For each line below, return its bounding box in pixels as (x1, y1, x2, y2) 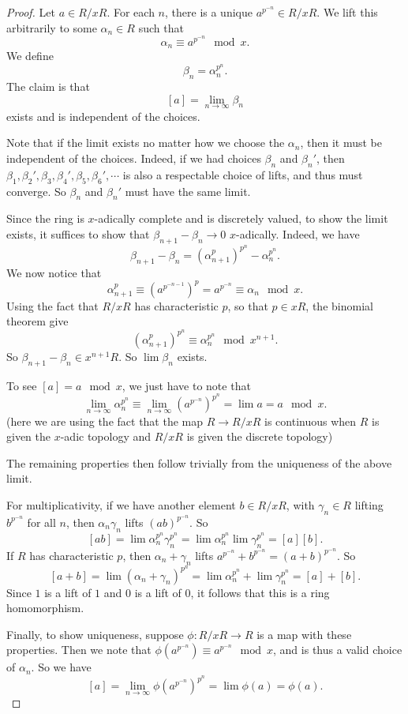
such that (138, 19, 184, 36)
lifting (354, 496, 384, 513)
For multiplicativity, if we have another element (6, 496, 236, 513)
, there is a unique (165, 4, 253, 20)
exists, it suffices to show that (6, 225, 150, 242)
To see (6, 377, 37, 393)
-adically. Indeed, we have (235, 225, 360, 242)
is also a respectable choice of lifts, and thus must (122, 166, 363, 182)
